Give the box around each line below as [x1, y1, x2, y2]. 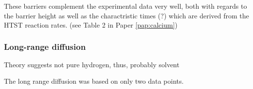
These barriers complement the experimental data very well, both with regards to [4, 1, 247, 11]
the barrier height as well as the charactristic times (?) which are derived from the [4, 10, 249, 20]
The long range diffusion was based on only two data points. [4, 75, 184, 86]
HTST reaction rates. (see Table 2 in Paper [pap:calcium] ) [4, 20, 178, 30]
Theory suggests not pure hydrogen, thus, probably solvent [4, 59, 180, 69]
